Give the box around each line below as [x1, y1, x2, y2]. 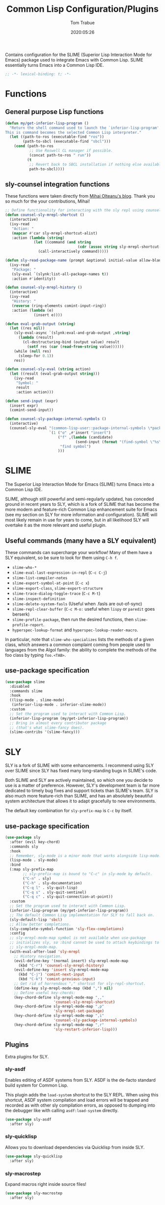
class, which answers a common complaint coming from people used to [5, 642, 151, 647]
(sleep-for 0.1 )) [18, 353, 54, 358]
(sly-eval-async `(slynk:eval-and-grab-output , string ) [14, 330, 131, 335]
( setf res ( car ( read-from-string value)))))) [27, 344, 124, 349]
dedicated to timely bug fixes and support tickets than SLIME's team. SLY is [5, 788, 158, 794]
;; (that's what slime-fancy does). [9, 725, 84, 730]
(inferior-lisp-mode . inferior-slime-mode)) [11, 702, 107, 707]
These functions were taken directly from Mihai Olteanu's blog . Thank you [5, 193, 155, 199]
